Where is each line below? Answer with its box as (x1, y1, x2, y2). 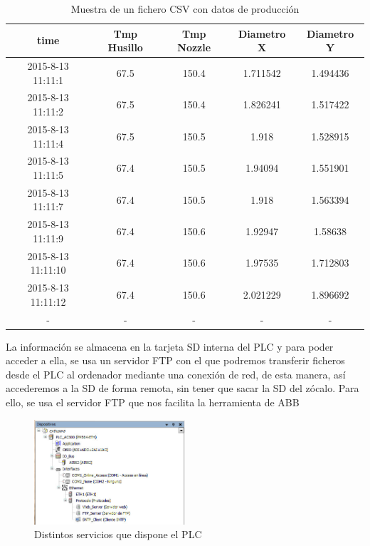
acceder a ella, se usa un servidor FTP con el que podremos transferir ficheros (6, 353, 345, 368)
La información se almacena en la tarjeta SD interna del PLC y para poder (6, 339, 334, 354)
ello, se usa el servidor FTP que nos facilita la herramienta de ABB (6, 395, 300, 409)
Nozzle (177, 40, 211, 55)
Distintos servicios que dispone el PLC (34, 527, 202, 542)
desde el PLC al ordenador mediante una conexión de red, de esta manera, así (6, 366, 346, 381)
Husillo (107, 40, 143, 55)
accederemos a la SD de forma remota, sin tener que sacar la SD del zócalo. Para (6, 381, 359, 396)
